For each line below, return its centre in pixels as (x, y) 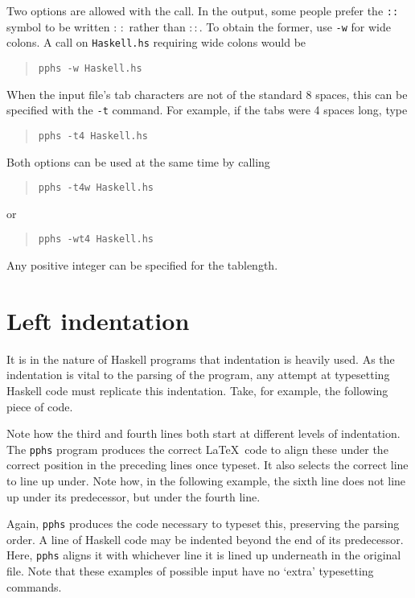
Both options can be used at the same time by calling (138, 161)
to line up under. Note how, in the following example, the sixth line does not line (206, 480)
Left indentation (98, 320)
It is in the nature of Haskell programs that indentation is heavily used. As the (201, 359)
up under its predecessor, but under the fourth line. (134, 496)
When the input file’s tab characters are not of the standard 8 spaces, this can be (207, 94)
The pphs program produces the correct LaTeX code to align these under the (197, 449)
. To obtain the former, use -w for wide (295, 26)
